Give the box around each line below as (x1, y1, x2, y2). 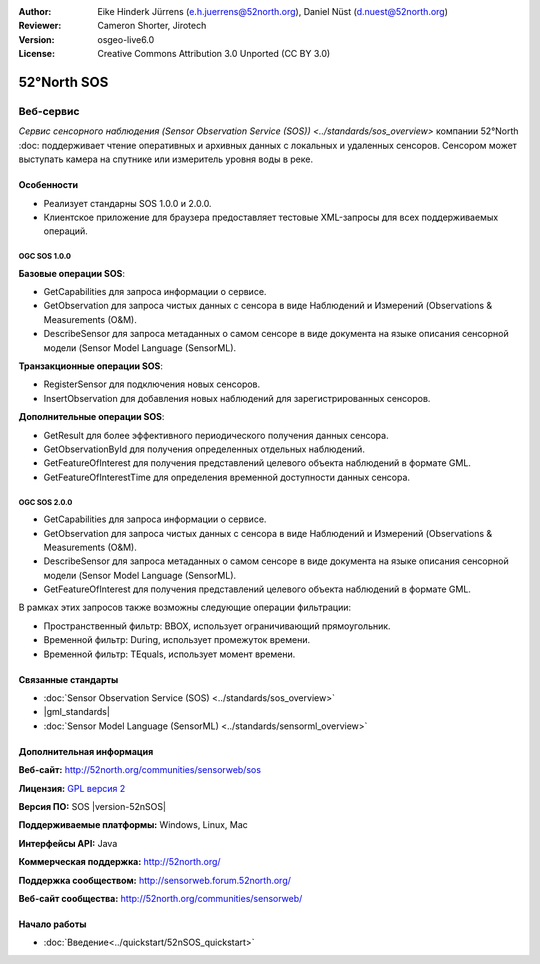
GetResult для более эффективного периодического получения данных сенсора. (43, 429, 389, 441)
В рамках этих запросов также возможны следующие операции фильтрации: (18, 601, 352, 614)
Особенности (18, 179, 79, 191)
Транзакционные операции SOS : (18, 360, 164, 372)
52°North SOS (18, 73, 109, 90)
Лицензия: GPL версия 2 (18, 782, 126, 794)
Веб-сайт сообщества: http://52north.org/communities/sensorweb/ (18, 892, 303, 904)
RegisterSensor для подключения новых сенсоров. (43, 378, 261, 390)
